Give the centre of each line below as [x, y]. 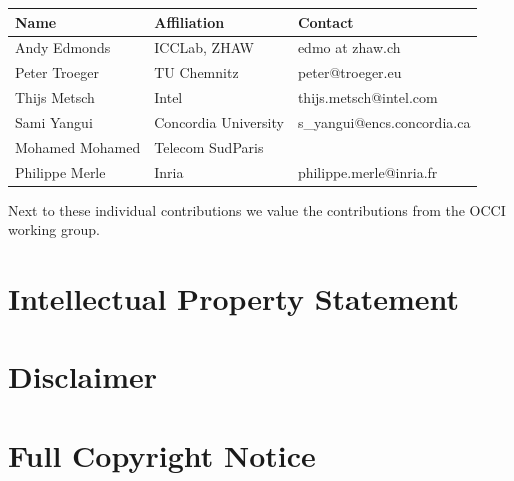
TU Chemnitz [196, 72]
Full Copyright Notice [162, 454]
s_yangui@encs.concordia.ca [384, 121]
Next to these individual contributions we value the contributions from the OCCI [257, 209]
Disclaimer [83, 376]
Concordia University [219, 121]
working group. [54, 229]
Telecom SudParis [209, 146]
